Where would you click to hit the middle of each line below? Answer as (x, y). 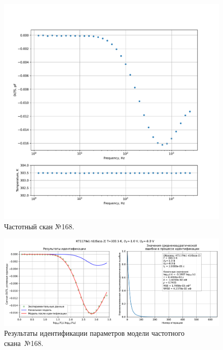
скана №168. (24, 343)
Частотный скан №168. (39, 226)
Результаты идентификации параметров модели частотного (94, 333)
